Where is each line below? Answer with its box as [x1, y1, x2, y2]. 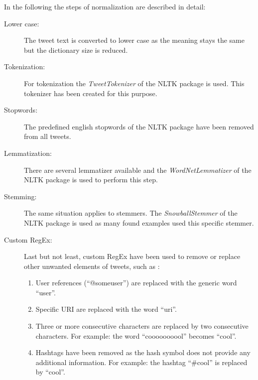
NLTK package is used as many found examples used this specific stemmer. [24, 217, 254, 228]
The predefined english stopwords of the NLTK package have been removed [24, 121, 254, 131]
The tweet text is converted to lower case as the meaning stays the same [24, 35, 245, 45]
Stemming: [4, 191, 37, 201]
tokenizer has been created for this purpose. [24, 88, 157, 98]
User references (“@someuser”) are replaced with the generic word [35, 277, 237, 288]
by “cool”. [35, 367, 65, 377]
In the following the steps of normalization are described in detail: [4, 1, 206, 11]
